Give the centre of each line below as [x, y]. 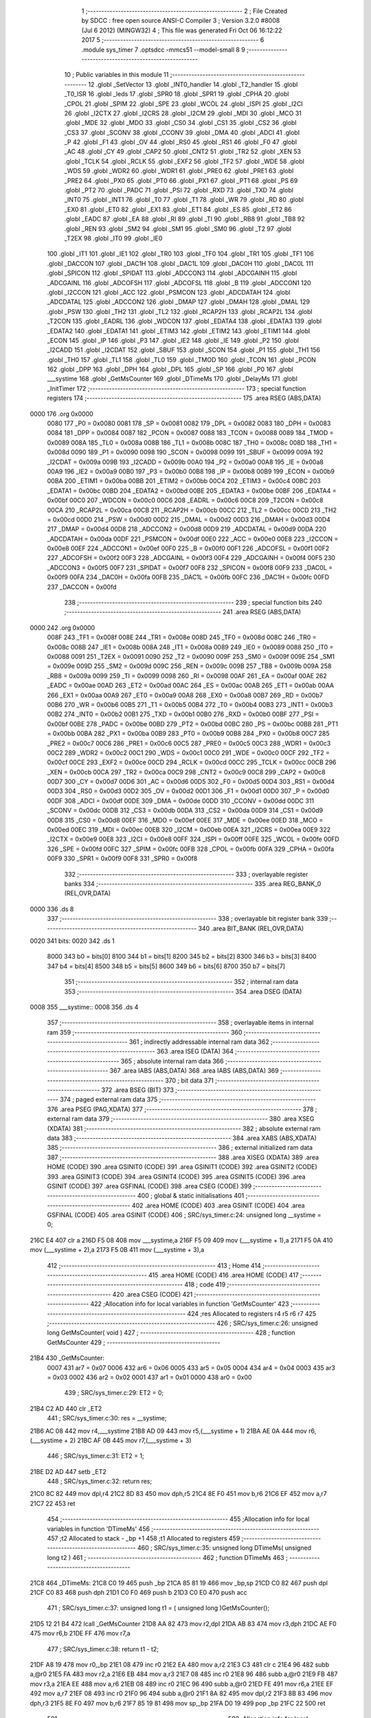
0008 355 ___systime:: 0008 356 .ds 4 [84, 1007]
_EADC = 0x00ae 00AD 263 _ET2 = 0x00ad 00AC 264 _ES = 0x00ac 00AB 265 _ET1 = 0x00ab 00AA [191, 685]
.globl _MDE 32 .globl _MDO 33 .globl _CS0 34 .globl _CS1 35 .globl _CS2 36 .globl [180, 123]
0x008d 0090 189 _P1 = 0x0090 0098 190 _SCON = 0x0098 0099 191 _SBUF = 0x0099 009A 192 [185, 452]
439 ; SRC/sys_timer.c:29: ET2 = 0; [114, 1393]
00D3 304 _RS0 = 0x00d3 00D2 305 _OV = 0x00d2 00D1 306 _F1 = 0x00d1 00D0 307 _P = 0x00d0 [188, 791]
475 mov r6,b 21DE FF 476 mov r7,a [80, 1633]
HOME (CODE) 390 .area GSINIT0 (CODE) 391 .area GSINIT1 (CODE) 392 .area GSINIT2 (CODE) [182, 1167]
